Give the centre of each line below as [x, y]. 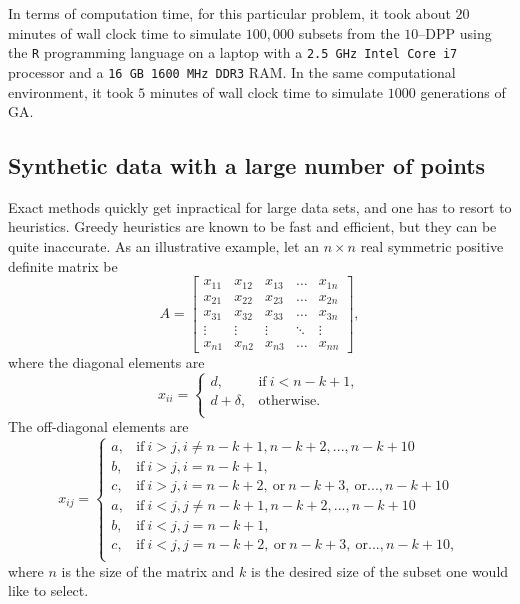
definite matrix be [63, 265]
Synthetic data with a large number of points [247, 165]
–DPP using [455, 32]
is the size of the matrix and [148, 570]
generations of [463, 91]
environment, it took [71, 91]
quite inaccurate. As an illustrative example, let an [163, 246]
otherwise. [289, 401]
